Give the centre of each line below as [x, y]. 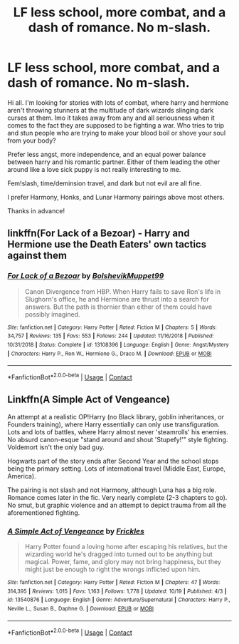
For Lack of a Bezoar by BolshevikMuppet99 [86, 276]
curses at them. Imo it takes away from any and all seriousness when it [111, 118]
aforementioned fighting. [44, 512]
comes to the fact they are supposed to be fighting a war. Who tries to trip [116, 125]
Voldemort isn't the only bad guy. [56, 447]
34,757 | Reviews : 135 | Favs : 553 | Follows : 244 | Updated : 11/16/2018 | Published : [111, 336]
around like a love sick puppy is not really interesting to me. [94, 169]
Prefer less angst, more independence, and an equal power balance [107, 154]
